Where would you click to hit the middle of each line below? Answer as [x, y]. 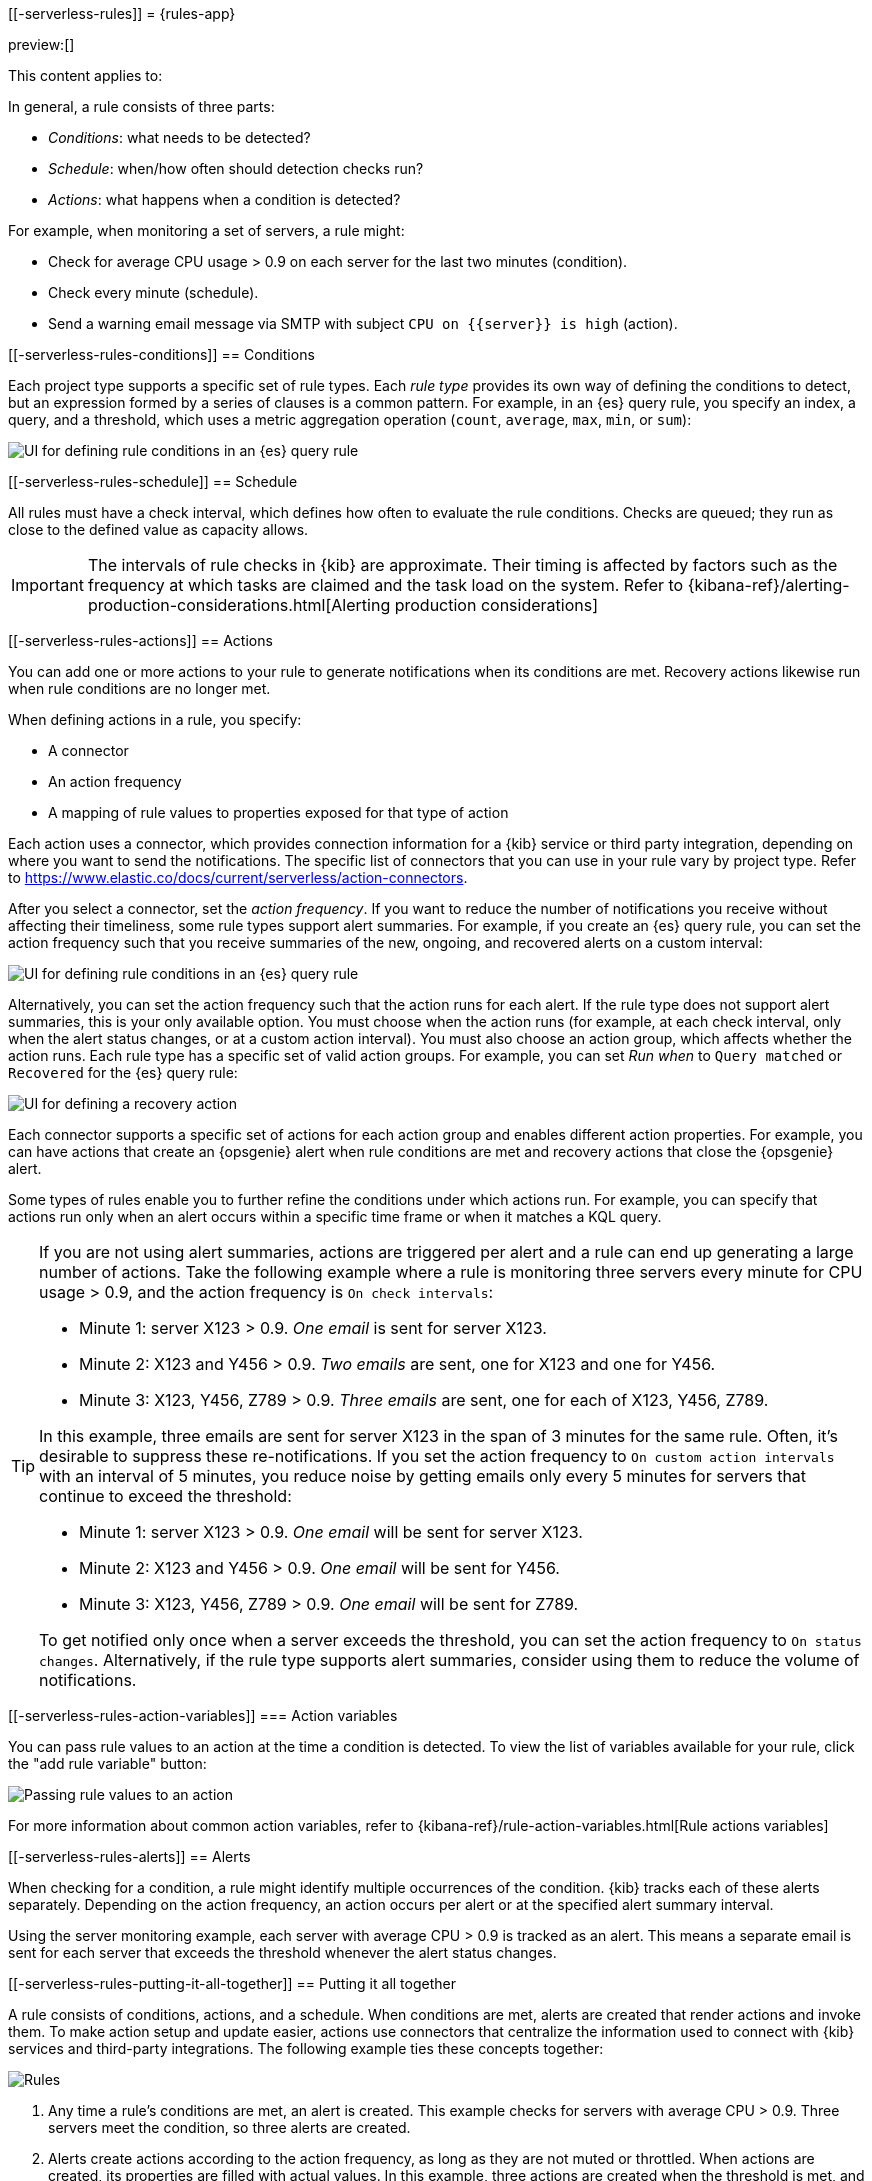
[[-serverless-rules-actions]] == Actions [140, 640]
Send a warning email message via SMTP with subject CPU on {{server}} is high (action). [363, 323]
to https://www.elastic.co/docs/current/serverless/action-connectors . [238, 877]
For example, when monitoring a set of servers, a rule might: [206, 230]
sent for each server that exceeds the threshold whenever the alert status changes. [282, 1952]
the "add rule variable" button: [107, 1763]
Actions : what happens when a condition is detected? [224, 199]
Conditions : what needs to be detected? [179, 137]
